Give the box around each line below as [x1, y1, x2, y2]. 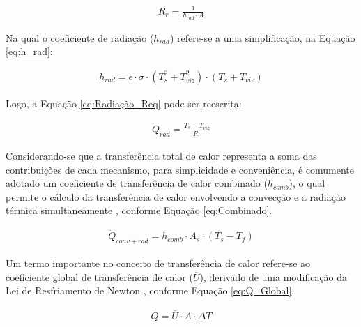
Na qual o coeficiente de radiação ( [6, 30, 154, 45]
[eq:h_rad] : [6, 44, 53, 59]
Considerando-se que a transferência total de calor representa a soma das [6, 149, 317, 163]
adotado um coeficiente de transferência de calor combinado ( [6, 176, 268, 190]
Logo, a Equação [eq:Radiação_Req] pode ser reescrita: [6, 96, 242, 110]
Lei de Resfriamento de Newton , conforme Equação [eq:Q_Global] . [6, 283, 295, 298]
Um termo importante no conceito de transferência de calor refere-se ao [6, 256, 311, 271]
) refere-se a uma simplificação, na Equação [169, 30, 355, 45]
